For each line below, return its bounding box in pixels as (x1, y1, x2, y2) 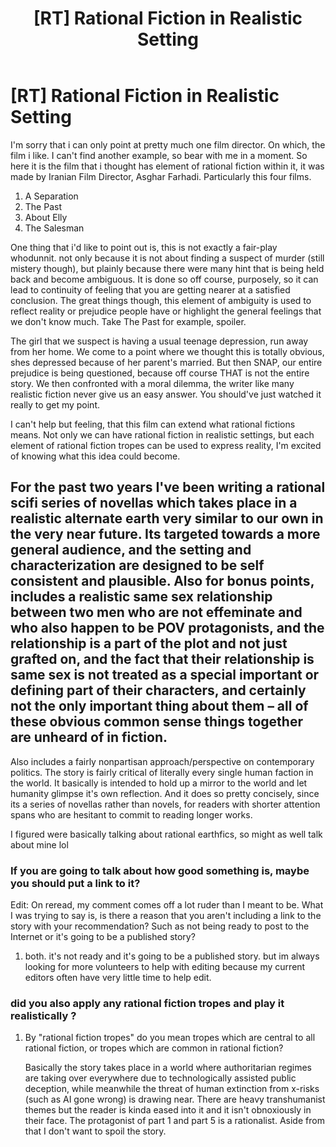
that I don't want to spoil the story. (24, 1125, 167, 1137)
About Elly (24, 211, 68, 223)
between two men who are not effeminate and (10, 604, 303, 621)
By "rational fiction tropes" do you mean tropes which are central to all (24, 1032, 316, 1044)
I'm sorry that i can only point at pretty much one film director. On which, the (10, 138, 326, 151)
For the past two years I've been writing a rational (10, 479, 326, 496)
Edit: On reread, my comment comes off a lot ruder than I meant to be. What (10, 899, 324, 911)
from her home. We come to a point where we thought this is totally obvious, (10, 345, 325, 357)
